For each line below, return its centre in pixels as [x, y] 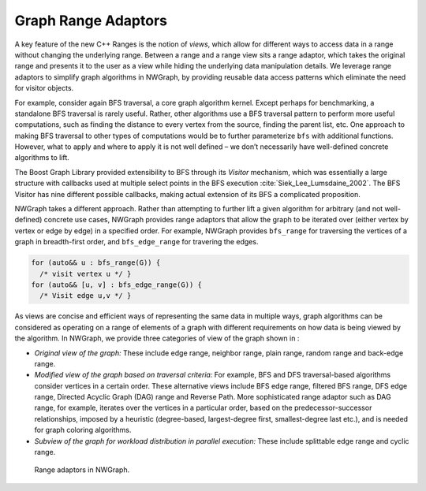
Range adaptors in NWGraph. [82, 470]
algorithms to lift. [42, 158]
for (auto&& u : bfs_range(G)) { [96, 263]
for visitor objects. [44, 88]
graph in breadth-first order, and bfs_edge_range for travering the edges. [136, 242]
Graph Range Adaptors [91, 20]
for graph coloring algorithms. [83, 430]
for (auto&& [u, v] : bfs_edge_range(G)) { [117, 285]
